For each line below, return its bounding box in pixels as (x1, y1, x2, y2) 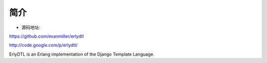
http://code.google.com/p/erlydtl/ (9, 42, 78, 48)
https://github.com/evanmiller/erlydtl (9, 33, 84, 39)
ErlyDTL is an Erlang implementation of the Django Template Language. (9, 51, 155, 57)
